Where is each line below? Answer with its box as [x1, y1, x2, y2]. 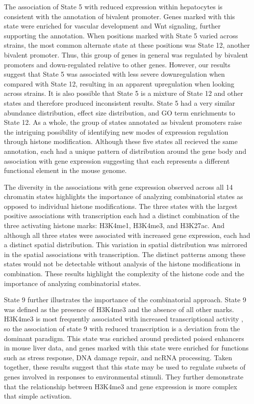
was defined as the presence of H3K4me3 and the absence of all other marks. [4, 304, 234, 314]
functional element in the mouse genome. [4, 165, 127, 175]
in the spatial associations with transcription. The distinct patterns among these [4, 249, 246, 259]
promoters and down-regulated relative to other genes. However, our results [4, 59, 230, 69]
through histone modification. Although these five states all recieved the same [4, 136, 238, 146]
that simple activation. [4, 391, 72, 401]
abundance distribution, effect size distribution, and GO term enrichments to [4, 107, 235, 117]
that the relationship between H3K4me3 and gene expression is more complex [4, 381, 237, 391]
